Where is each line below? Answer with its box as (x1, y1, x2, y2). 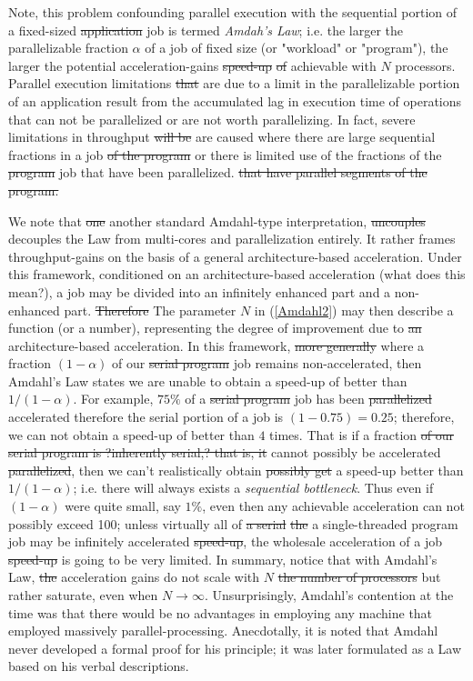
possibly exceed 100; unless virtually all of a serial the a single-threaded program (8, 514, 458, 533)
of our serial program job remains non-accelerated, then (112, 354, 422, 373)
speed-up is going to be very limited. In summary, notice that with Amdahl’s (8, 549, 438, 568)
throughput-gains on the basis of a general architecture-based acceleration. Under (8, 246, 462, 265)
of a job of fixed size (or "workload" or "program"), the (145, 38, 448, 57)
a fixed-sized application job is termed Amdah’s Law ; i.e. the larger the (8, 20, 404, 39)
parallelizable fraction (8, 38, 128, 57)
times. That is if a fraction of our (269, 425, 454, 444)
